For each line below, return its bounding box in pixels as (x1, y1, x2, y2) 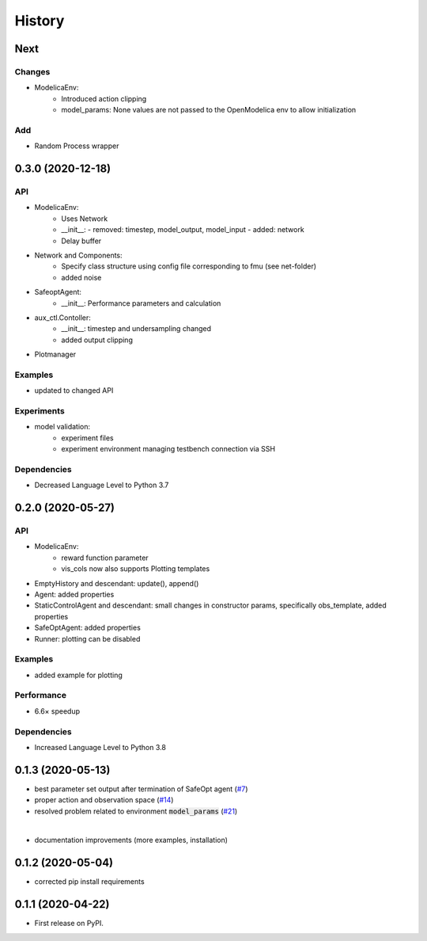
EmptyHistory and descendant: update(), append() (34, 578, 199, 588)
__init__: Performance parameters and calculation (61, 298, 221, 308)
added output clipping (61, 335, 134, 345)
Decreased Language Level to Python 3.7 (34, 480, 169, 490)
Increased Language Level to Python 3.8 (34, 742, 166, 752)
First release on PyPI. (34, 919, 104, 928)
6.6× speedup (34, 706, 81, 716)
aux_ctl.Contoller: (34, 313, 91, 322)
